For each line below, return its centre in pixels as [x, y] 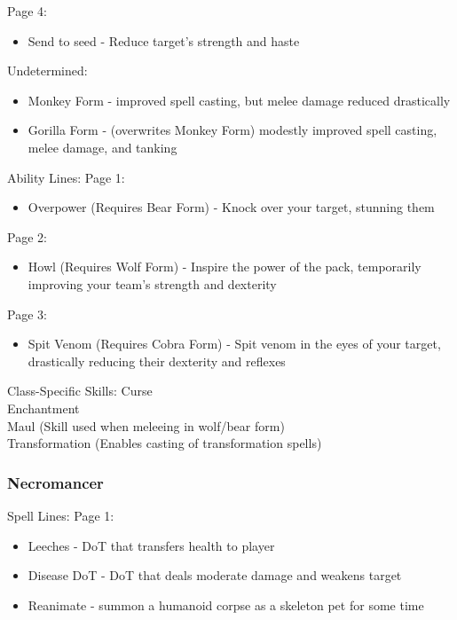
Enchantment [43, 408]
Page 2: [27, 236]
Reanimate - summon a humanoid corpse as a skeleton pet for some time [226, 604]
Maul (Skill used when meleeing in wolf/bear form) [146, 425]
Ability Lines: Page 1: [66, 177]
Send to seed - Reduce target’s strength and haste [164, 40]
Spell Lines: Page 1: [61, 515]
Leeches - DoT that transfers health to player [151, 545]
